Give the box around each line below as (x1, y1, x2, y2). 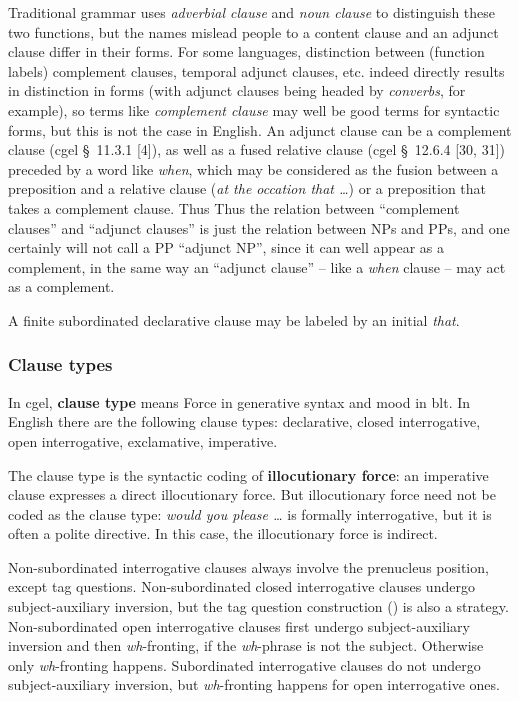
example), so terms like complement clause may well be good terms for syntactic (8, 99, 500, 120)
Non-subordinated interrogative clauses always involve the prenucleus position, (8, 556, 489, 577)
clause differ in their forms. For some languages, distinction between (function (8, 41, 485, 62)
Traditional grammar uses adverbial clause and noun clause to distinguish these (8, 2, 496, 22)
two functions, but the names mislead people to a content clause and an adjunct (8, 21, 499, 42)
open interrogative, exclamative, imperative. (8, 430, 278, 451)
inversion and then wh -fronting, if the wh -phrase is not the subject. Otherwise (8, 635, 484, 656)
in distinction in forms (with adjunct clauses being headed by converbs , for (8, 80, 466, 101)
